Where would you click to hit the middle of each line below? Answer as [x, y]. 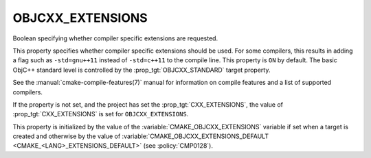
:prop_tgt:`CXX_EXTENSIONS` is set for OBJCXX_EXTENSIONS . [101, 114]
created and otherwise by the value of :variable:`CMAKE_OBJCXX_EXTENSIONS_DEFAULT [141, 136]
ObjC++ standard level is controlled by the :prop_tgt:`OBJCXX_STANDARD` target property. [142, 70]
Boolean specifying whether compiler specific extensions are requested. [115, 38]
